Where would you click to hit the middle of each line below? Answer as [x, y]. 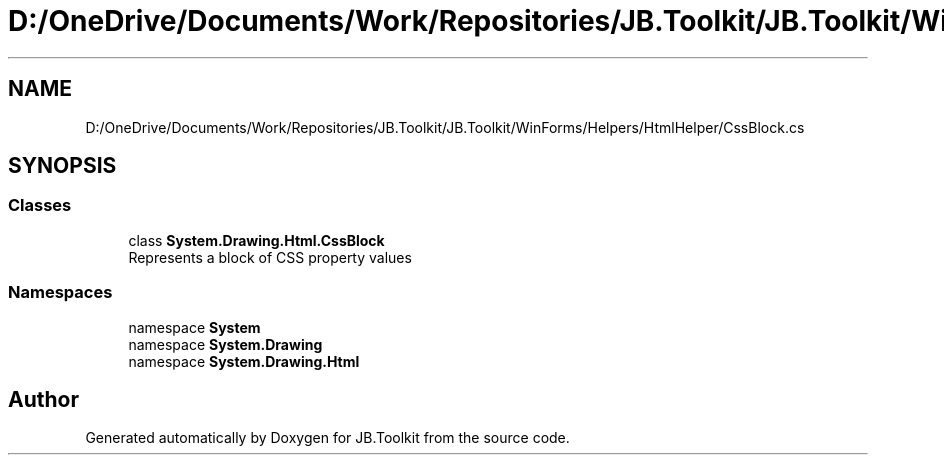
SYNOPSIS [62, 166]
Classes [40, 205]
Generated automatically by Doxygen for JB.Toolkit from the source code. [327, 438]
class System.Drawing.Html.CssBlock [256, 240]
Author [43, 399]
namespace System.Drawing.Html [244, 361]
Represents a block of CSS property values [270, 257]
